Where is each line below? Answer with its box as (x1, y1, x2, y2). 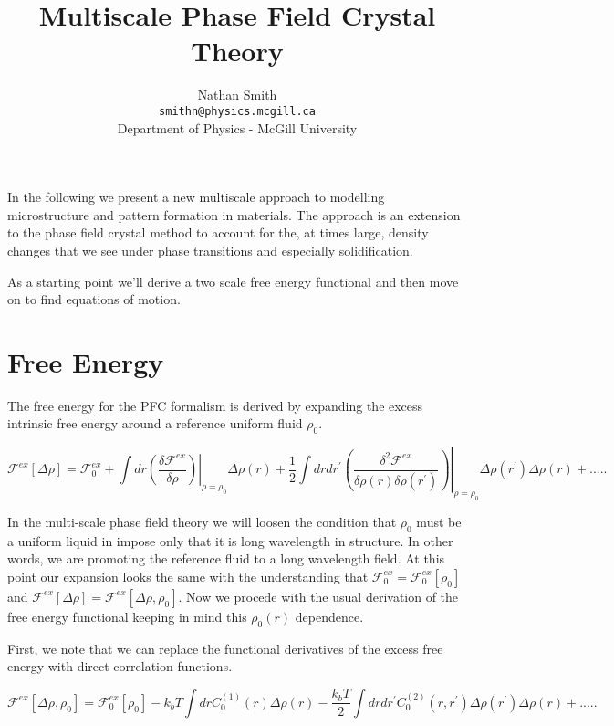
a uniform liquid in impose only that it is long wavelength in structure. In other (7, 531, 453, 550)
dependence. (295, 606, 364, 626)
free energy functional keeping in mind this (7, 606, 247, 626)
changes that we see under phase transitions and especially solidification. (7, 240, 413, 259)
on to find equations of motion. (7, 289, 181, 309)
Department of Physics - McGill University (117, 118, 358, 137)
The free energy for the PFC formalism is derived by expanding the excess (7, 395, 423, 415)
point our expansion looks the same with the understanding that (7, 566, 369, 585)
